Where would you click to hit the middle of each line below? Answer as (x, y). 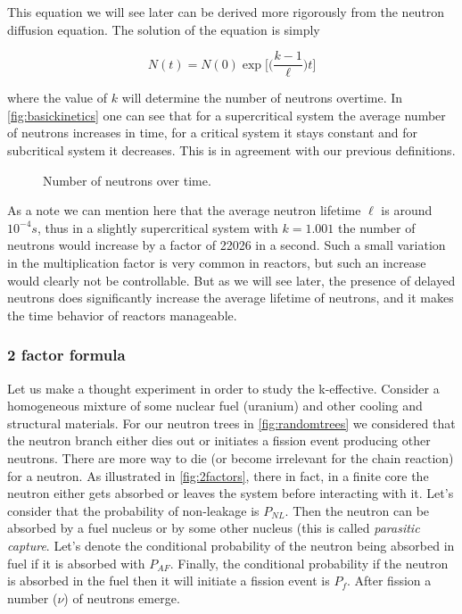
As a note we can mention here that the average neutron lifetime (184, 210)
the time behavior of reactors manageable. (122, 315)
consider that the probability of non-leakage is (133, 510)
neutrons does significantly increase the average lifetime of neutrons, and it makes (231, 298)
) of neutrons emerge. (122, 597)
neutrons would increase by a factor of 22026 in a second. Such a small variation (227, 245)
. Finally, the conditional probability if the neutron (309, 563)
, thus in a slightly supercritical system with (157, 227)
